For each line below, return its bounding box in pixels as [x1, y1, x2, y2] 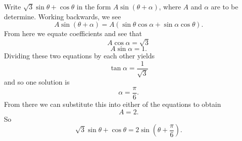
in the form [77, 1, 111, 11]
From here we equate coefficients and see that [4, 28, 142, 39]
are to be [211, 1, 239, 11]
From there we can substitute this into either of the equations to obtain [4, 99, 221, 109]
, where [159, 1, 181, 11]
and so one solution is [4, 77, 70, 87]
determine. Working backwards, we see [4, 11, 121, 21]
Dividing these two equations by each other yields [4, 50, 155, 61]
